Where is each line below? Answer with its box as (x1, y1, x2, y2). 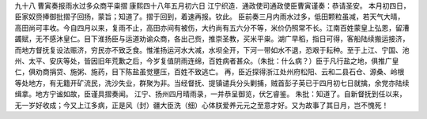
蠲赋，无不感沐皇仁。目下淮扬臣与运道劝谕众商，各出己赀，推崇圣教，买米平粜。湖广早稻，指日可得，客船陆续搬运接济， (14, 34, 410, 43)
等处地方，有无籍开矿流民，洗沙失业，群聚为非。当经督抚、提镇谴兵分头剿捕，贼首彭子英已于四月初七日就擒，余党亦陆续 (14, 78, 410, 87)
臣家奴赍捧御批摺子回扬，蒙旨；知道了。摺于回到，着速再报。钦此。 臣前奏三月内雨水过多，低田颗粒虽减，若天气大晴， (14, 12, 405, 21)
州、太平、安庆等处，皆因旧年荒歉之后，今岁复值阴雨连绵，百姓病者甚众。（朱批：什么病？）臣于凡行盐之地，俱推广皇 (14, 56, 399, 65)
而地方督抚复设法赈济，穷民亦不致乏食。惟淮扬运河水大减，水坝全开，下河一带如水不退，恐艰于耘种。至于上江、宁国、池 (14, 45, 410, 54)
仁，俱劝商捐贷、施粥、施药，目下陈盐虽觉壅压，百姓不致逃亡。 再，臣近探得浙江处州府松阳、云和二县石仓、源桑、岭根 (14, 67, 405, 76)
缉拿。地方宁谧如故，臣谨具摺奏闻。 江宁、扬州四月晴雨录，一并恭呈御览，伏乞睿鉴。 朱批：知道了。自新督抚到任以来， (14, 89, 406, 99)
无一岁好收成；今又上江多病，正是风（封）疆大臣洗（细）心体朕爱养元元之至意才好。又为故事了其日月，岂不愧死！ (14, 100, 389, 110)
